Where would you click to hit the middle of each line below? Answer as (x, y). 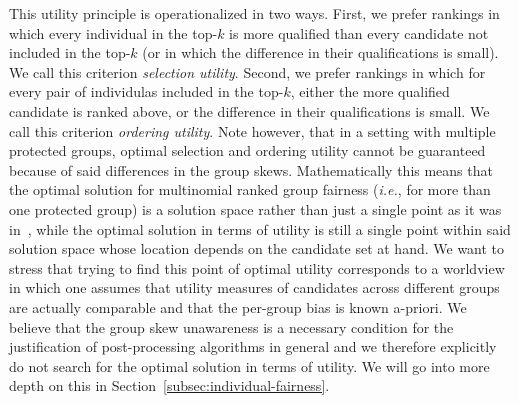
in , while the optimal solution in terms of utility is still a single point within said (260, 228)
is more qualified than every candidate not (359, 32)
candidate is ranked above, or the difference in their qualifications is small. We (249, 110)
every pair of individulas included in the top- (146, 91)
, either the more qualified (370, 91)
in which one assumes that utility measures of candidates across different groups (254, 287)
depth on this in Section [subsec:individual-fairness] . (169, 385)
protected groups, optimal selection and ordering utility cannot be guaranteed (247, 150)
